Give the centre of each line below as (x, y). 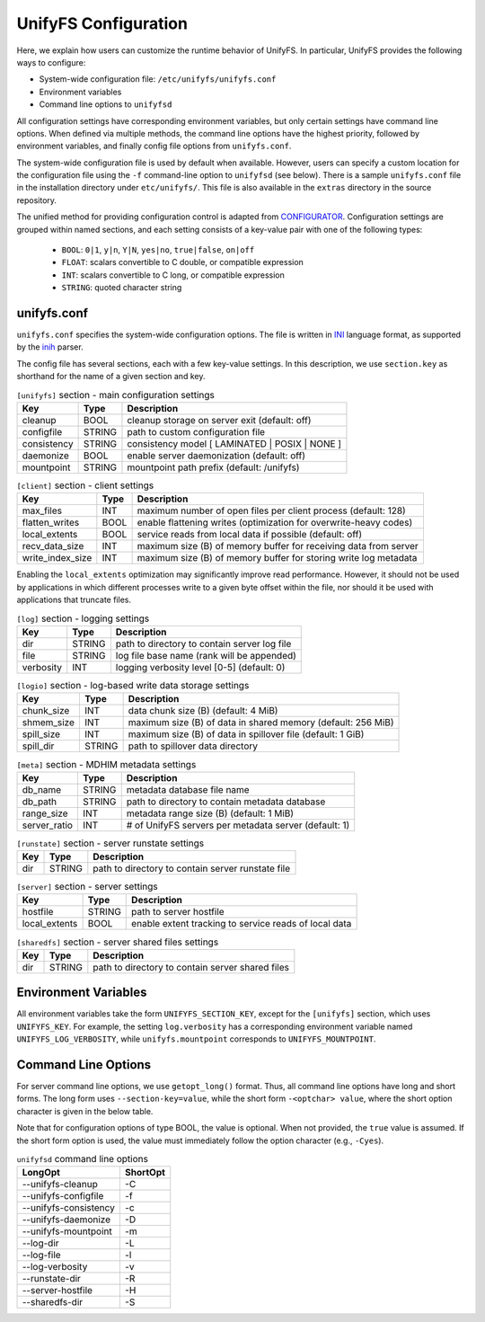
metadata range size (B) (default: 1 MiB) (210, 813)
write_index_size (57, 558)
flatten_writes (51, 523)
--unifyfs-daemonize (66, 1220)
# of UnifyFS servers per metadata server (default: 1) (238, 825)
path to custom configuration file (196, 432)
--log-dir (40, 1243)
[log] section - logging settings (83, 618)
